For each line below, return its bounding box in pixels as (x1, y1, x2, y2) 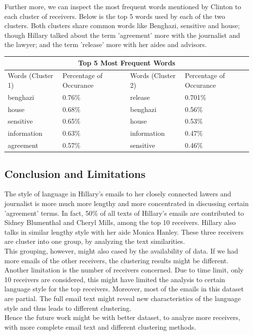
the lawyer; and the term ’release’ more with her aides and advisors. (4, 39, 207, 49)
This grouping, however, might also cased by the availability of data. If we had (4, 245, 238, 255)
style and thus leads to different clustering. (4, 303, 132, 313)
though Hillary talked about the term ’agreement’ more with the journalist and (4, 30, 240, 40)
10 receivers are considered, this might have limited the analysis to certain (4, 274, 225, 284)
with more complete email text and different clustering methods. (4, 321, 196, 332)
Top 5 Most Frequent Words (78, 58, 175, 68)
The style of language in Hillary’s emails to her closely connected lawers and (4, 189, 232, 199)
